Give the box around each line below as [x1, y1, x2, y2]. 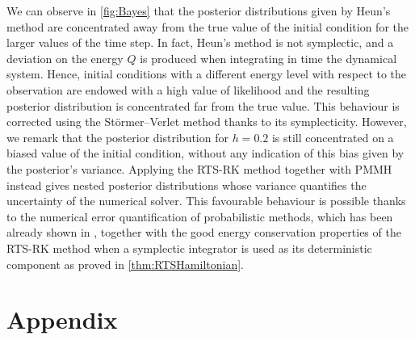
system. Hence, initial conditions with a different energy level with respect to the [6, 65, 407, 82]
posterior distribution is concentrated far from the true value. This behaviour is [6, 97, 400, 114]
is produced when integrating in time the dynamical [140, 49, 397, 66]
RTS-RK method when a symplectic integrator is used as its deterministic [6, 239, 372, 256]
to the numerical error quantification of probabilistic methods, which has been [6, 208, 393, 225]
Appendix [6, 303, 118, 336]
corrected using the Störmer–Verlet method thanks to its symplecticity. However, [6, 113, 407, 130]
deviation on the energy [6, 49, 124, 66]
